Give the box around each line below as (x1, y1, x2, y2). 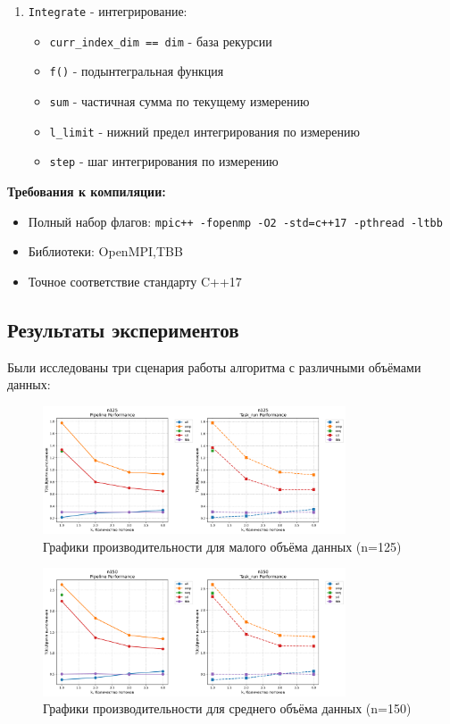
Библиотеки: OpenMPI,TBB (28, 242, 183, 261)
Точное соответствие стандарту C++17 (28, 271, 242, 290)
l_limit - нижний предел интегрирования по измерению (49, 121, 360, 140)
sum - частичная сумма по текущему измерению (49, 91, 310, 110)
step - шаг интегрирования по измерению (49, 152, 279, 171)
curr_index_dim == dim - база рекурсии (49, 31, 272, 50)
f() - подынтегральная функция (49, 62, 224, 80)
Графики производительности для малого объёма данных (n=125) (43, 537, 402, 555)
